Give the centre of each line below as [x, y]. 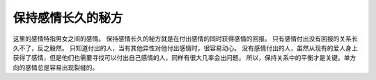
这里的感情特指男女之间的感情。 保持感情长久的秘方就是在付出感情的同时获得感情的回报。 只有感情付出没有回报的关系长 [185, 39]
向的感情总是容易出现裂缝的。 [56, 67]
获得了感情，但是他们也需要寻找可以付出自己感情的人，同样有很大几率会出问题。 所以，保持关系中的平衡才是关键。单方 [185, 58]
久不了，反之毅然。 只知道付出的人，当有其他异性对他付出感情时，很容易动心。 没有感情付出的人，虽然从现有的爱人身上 [185, 48]
